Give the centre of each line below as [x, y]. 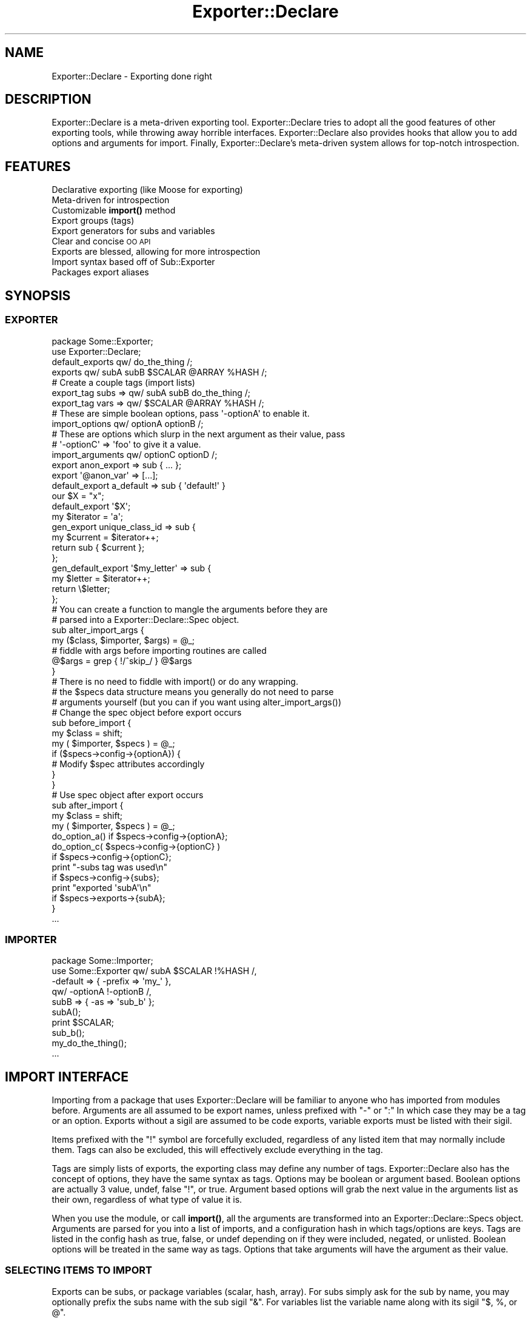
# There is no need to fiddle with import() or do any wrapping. [175, 681]
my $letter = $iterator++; [101, 578]
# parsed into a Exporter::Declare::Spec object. [145, 619]
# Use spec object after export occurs [128, 795]
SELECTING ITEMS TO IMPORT [78, 1270]
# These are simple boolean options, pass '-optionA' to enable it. [181, 413]
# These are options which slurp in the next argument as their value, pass [199, 434]
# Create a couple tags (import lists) [123, 382]
